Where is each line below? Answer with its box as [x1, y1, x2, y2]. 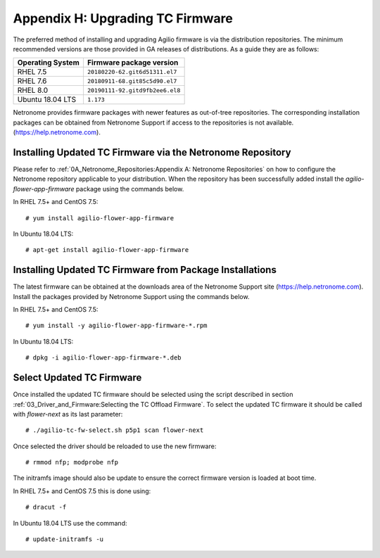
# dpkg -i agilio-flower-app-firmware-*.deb [25, 354, 182, 362]
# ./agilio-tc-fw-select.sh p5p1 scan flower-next [25, 426, 204, 434]
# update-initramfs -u [25, 535, 104, 543]
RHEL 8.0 [17, 85, 49, 95]
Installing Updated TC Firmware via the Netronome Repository [13, 146, 291, 158]
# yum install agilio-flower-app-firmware [25, 214, 175, 222]
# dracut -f [25, 503, 67, 512]
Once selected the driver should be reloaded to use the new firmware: [13, 442, 217, 450]
